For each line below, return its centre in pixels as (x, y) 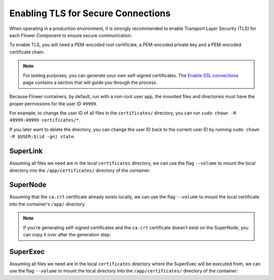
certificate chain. (27, 52)
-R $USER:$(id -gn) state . (42, 137)
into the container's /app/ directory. (48, 204)
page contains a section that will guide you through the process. (90, 82)
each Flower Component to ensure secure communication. (71, 35)
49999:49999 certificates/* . (45, 120)
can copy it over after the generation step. (67, 235)
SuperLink (26, 151)
